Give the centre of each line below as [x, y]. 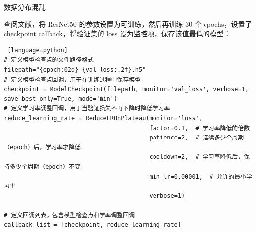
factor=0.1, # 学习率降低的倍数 [200, 128]
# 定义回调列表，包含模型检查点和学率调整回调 [70, 215]
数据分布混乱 [25, 7]
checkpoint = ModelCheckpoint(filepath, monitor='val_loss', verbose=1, [126, 89]
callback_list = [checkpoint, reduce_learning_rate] [93, 225]
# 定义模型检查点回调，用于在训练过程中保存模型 [72, 79]
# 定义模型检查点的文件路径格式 [49, 60]
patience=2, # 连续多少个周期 [197, 138]
